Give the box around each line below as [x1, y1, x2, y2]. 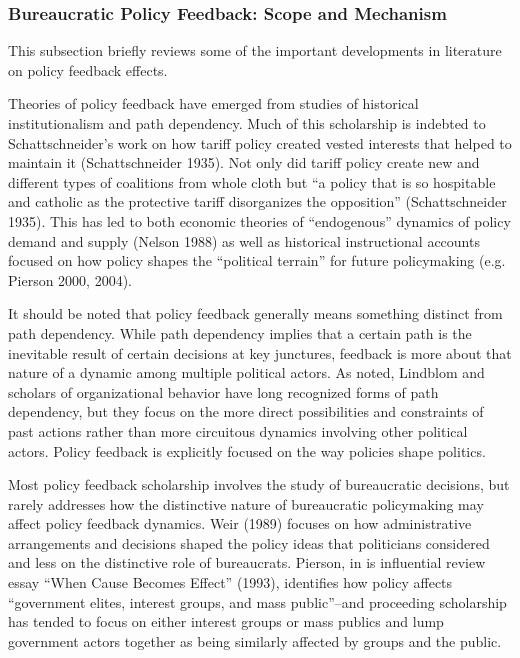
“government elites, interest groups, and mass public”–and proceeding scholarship [8, 591, 507, 612]
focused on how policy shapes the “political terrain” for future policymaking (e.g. [8, 250, 506, 271]
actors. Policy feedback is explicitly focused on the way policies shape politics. [8, 440, 486, 461]
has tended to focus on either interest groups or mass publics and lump [8, 611, 444, 632]
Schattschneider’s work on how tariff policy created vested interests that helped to [8, 132, 512, 153]
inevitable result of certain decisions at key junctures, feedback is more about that [8, 342, 512, 363]
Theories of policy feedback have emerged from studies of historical [8, 93, 419, 114]
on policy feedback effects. [8, 59, 168, 80]
